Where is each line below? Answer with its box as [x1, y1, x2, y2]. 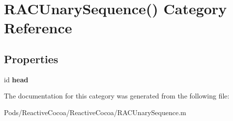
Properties [4, 51, 58, 66]
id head [4, 74, 29, 84]
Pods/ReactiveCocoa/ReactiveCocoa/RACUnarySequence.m [4, 107, 186, 117]
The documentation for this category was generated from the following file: [4, 91, 230, 101]
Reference [4, 18, 72, 38]
